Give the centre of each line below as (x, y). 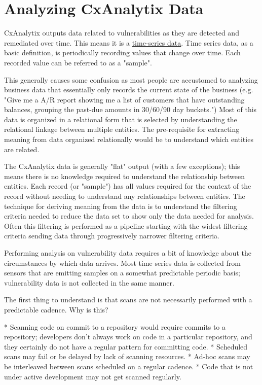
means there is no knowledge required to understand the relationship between (124, 176)
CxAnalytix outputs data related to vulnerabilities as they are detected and (122, 33)
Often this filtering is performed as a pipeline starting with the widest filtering (126, 225)
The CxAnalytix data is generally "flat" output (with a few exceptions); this (122, 166)
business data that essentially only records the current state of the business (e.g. (129, 90)
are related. (22, 149)
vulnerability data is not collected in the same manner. (89, 282)
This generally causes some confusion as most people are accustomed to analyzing (131, 79)
